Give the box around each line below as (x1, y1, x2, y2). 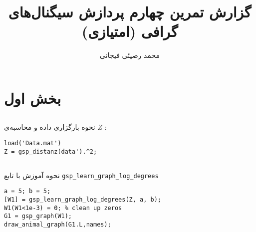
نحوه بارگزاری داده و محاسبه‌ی (4, 122, 95, 132)
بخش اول (4, 87, 61, 108)
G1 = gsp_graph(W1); (4, 213, 72, 220)
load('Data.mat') (4, 140, 61, 147)
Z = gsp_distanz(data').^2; (4, 148, 97, 155)
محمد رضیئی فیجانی (100, 50, 160, 60)
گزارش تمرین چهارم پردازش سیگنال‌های (8, 1, 252, 22)
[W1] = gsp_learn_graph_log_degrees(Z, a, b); (4, 196, 161, 204)
